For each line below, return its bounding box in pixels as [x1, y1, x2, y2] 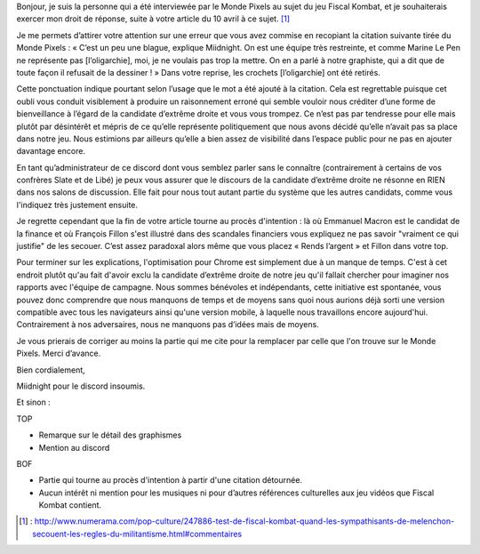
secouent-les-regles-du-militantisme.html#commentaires [32, 528, 243, 539]
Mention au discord [38, 442, 110, 453]
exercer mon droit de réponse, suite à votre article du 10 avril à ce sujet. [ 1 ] [16, 13, 291, 24]
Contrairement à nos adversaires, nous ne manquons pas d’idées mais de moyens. [16, 319, 319, 330]
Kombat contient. [38, 500, 102, 510]
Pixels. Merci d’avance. [16, 348, 101, 359]
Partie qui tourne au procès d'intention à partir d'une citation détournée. [38, 475, 302, 486]
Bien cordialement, [16, 365, 86, 375]
